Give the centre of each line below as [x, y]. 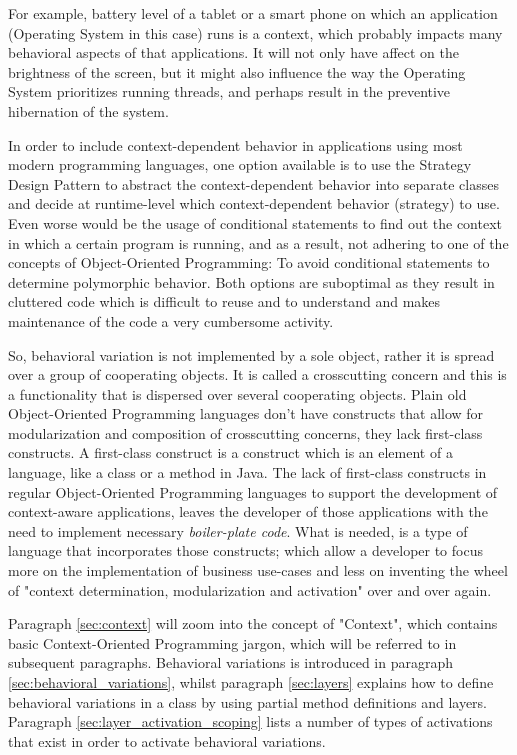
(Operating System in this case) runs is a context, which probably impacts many [255, 32]
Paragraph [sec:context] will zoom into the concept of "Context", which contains [253, 623]
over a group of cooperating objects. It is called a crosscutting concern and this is [257, 374]
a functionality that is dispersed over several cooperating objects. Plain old [237, 393]
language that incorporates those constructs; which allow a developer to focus [245, 550]
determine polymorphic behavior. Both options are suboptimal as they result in [251, 281]
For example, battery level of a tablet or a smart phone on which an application [253, 13]
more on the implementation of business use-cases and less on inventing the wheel [258, 570]
